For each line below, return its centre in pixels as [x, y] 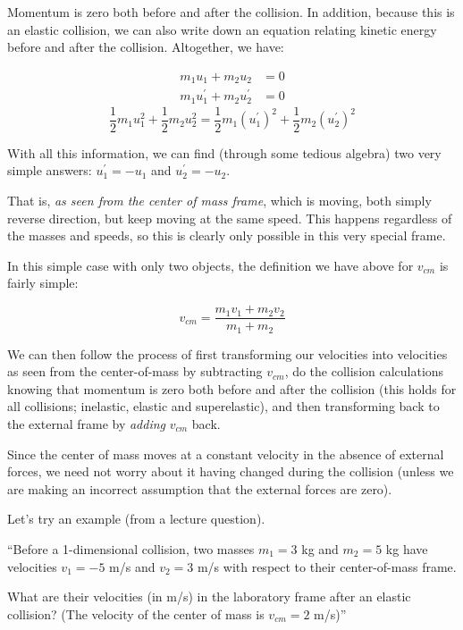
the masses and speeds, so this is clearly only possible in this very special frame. [227, 235]
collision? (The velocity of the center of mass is [136, 613]
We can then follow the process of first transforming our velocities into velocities [227, 353]
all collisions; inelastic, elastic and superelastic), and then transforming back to [223, 406]
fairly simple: [43, 283]
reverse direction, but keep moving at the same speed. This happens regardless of [230, 218]
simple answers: [50, 170]
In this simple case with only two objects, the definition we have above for [210, 265]
